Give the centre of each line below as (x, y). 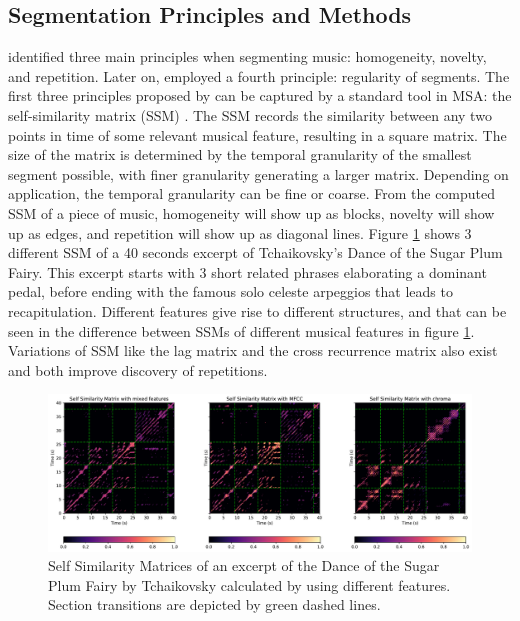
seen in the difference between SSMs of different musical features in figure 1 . (241, 330)
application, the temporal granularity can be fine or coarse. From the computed (252, 193)
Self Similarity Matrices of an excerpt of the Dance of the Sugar (244, 565)
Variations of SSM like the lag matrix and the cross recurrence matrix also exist (253, 350)
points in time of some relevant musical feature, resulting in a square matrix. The (257, 134)
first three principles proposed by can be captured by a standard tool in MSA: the (260, 95)
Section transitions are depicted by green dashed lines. (214, 604)
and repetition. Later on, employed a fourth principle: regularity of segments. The (259, 75)
